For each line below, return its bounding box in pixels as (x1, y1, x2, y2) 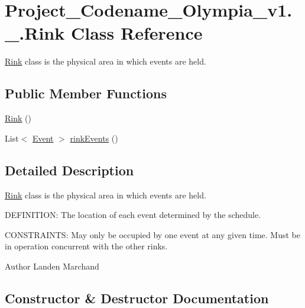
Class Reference (70, 21, 203, 45)
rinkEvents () (70, 131, 118, 144)
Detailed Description (5, 161, 134, 179)
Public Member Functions (5, 84, 167, 102)
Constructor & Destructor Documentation (5, 288, 269, 307)
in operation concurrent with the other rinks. (5, 240, 168, 252)
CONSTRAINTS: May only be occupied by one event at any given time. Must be (5, 228, 300, 240)
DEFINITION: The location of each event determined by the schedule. (5, 208, 261, 221)
